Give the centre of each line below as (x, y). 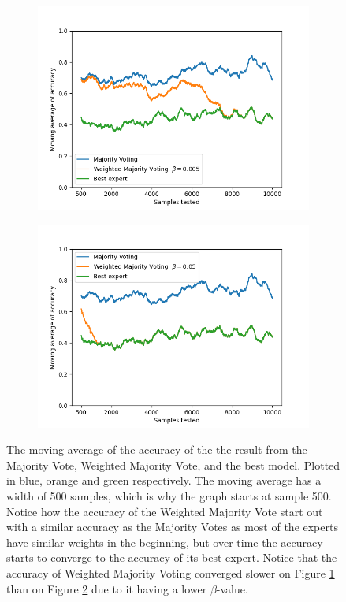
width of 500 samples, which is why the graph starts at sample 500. (169, 495)
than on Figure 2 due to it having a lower (107, 588)
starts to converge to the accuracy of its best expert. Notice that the (172, 557)
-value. (232, 588)
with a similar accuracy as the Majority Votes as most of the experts (172, 527)
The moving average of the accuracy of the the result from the (157, 450)
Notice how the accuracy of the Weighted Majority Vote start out (165, 511)
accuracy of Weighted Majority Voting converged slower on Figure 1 (171, 572)
